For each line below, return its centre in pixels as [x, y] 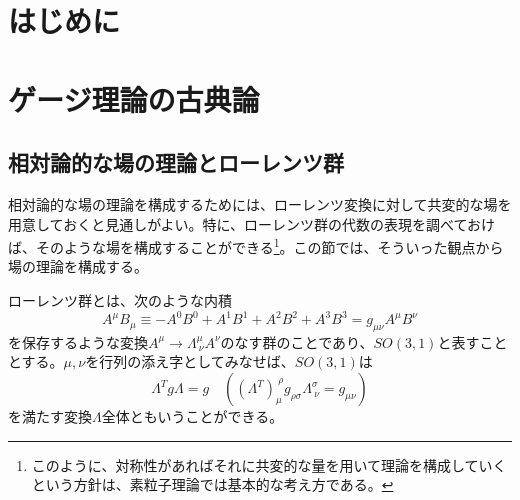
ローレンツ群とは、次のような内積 [120, 299]
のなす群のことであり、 [297, 341]
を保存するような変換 [78, 341]
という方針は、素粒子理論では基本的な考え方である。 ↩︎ [212, 484]
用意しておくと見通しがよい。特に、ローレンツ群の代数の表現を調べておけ [252, 223]
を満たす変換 [50, 416]
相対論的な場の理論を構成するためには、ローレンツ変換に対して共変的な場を [260, 203]
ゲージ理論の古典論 [134, 98]
